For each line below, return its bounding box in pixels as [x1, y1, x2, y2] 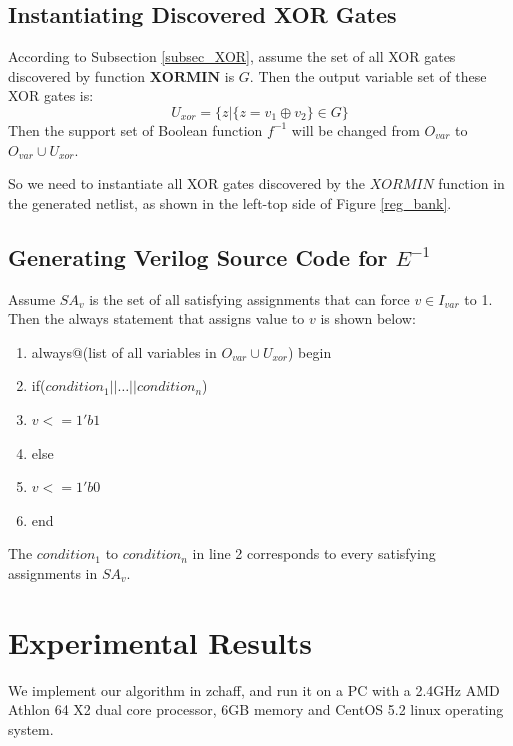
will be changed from [291, 119, 420, 140]
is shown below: [320, 308, 416, 329]
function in [438, 173, 505, 194]
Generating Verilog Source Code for [8, 241, 388, 272]
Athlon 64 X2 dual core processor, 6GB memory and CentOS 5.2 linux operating [8, 699, 504, 720]
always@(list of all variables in [31, 341, 217, 362]
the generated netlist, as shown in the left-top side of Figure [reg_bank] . [8, 192, 452, 213]
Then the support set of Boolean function [8, 119, 263, 140]
